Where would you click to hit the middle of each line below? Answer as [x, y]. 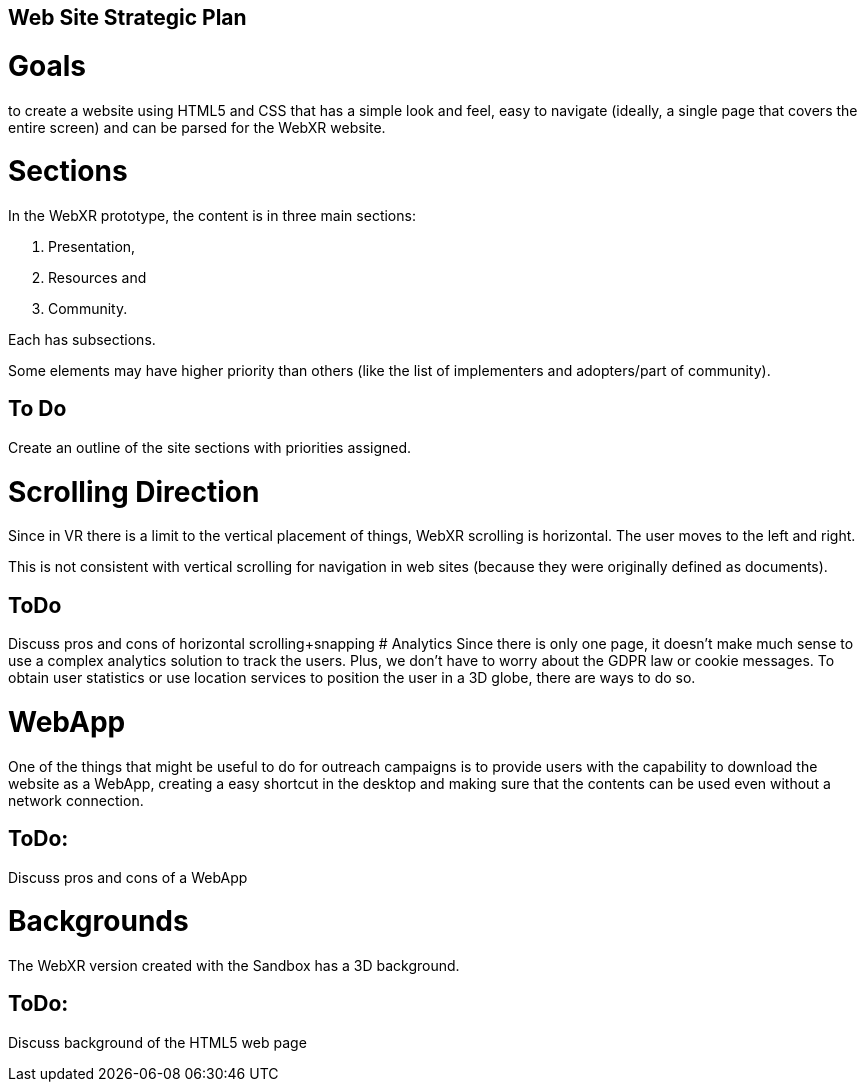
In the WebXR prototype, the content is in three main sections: [212, 215]
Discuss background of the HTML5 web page [157, 1042]
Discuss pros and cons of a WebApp [128, 877]
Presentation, [92, 246]
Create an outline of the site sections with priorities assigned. [210, 447]
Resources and [97, 277]
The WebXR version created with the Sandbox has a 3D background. [234, 966]
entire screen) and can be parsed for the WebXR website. [197, 127]
